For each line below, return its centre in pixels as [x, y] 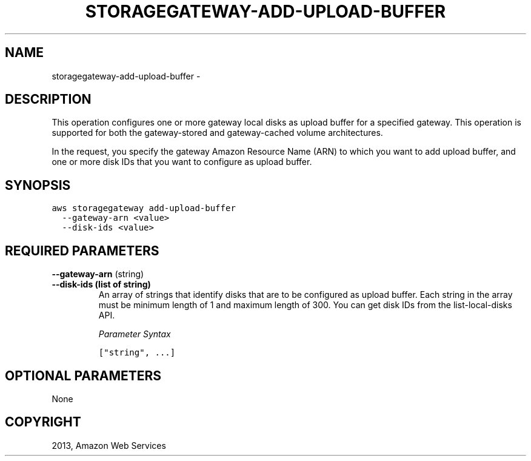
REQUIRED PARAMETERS [82, 251]
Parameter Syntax [135, 334]
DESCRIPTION [48, 99]
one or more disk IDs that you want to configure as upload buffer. [182, 162]
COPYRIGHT [43, 422]
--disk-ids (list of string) [101, 284]
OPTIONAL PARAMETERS [83, 375]
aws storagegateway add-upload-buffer [144, 208]
